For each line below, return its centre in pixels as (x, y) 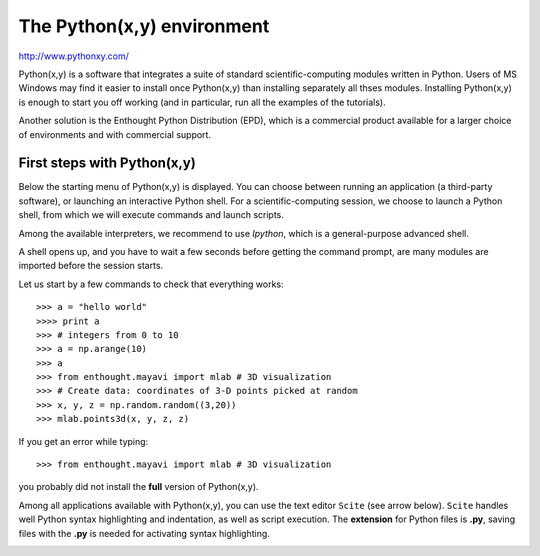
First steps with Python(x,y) (107, 163)
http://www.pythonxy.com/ (74, 56)
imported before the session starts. (91, 266)
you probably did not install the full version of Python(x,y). (138, 487)
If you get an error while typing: (83, 441)
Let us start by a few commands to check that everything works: (151, 284)
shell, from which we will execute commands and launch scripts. (151, 215)
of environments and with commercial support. (115, 134)
